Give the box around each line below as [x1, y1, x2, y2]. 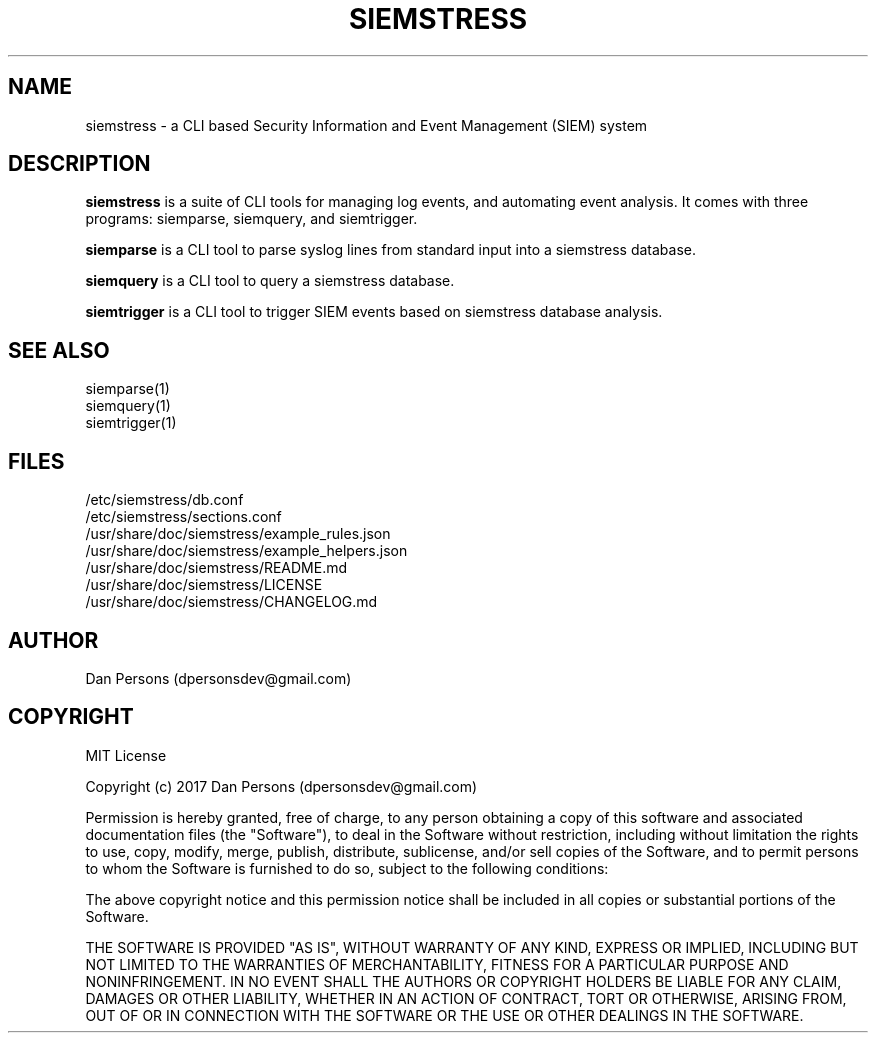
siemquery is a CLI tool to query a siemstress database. [85, 272, 455, 290]
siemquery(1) [85, 397, 171, 415]
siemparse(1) [85, 380, 170, 398]
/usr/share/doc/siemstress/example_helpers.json [85, 542, 408, 560]
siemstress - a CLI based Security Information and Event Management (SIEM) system [85, 116, 648, 134]
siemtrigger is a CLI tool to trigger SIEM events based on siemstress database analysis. [85, 303, 663, 321]
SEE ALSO [8, 337, 110, 363]
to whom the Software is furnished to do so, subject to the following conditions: [85, 859, 609, 877]
